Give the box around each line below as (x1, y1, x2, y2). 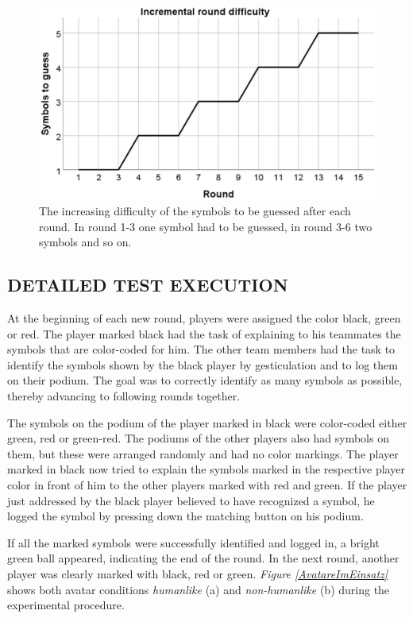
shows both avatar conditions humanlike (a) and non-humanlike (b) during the (7, 581, 390, 597)
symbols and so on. (39, 234, 132, 250)
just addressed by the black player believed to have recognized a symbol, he (7, 492, 375, 508)
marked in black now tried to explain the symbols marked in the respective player (7, 461, 405, 477)
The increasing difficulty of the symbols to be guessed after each (39, 203, 351, 219)
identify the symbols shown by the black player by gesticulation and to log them (7, 356, 398, 373)
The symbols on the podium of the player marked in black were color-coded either (7, 414, 407, 431)
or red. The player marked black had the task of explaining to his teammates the (7, 325, 401, 342)
